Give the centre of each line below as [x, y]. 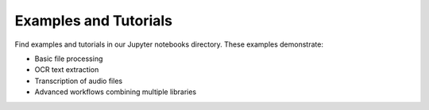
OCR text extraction [67, 70]
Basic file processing [69, 59]
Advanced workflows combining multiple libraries [116, 92]
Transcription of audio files [79, 81]
